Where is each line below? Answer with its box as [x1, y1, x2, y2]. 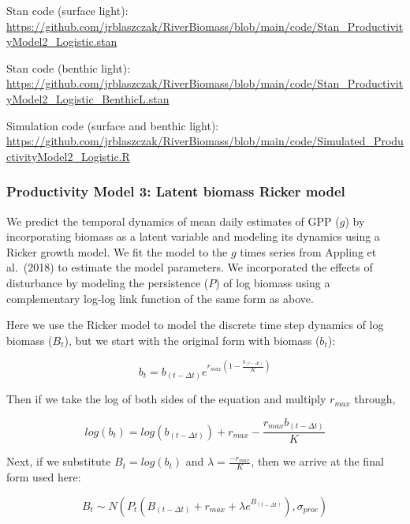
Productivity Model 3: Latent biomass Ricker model [6, 182, 345, 201]
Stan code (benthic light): [6, 59, 131, 76]
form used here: [6, 469, 81, 485]
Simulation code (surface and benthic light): [6, 117, 219, 133]
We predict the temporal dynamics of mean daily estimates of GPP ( [6, 212, 340, 229]
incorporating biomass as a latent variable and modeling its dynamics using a [6, 228, 380, 245]
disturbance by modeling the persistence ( [6, 274, 209, 290]
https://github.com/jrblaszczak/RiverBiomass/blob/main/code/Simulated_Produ [6, 133, 404, 149]
